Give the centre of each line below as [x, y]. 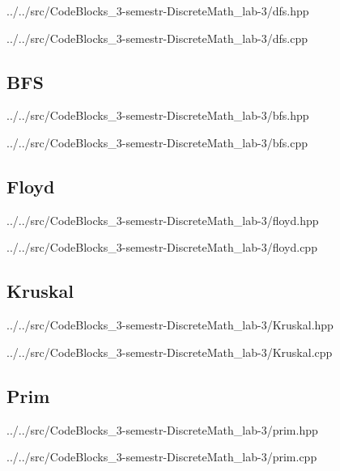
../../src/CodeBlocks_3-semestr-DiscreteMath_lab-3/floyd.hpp [163, 220]
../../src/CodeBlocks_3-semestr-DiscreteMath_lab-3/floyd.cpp [162, 247]
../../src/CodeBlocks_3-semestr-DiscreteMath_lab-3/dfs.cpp [157, 38]
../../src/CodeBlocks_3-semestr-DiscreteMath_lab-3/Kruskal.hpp [170, 325]
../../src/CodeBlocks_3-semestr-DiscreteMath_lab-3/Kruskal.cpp [170, 352]
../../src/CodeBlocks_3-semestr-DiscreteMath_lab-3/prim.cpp [162, 457]
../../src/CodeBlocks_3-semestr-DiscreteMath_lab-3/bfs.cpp [157, 142]
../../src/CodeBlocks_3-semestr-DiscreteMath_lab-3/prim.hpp [162, 429]
